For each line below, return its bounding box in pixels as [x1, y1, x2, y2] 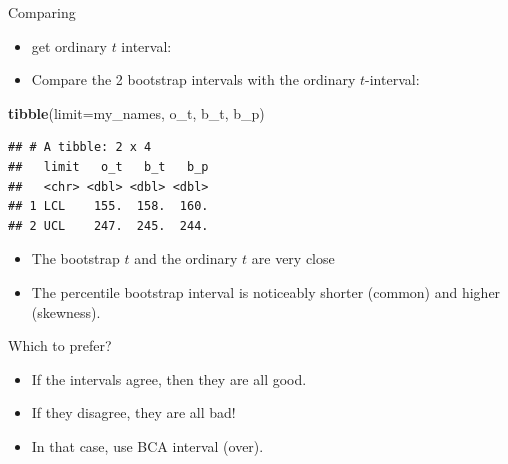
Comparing [8, 2, 76, 22]
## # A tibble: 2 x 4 [8, 140, 152, 155]
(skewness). [31, 301, 101, 322]
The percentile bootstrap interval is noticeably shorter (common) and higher [31, 281, 501, 302]
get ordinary [31, 35, 107, 56]
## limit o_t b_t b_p [8, 159, 209, 174]
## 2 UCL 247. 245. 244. [8, 218, 209, 233]
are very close [251, 248, 335, 269]
